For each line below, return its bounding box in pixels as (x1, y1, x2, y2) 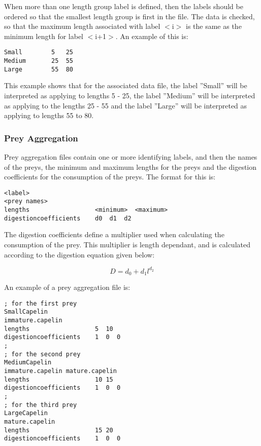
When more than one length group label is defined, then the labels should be (4, 1, 243, 11)
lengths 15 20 (4, 426, 113, 434)
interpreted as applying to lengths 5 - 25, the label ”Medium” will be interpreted (4, 90, 255, 100)
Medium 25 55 (4, 57, 74, 65)
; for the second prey (4, 350, 81, 358)
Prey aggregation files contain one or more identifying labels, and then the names (4, 151, 257, 162)
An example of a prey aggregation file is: (4, 282, 130, 292)
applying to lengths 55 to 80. (4, 110, 94, 121)
